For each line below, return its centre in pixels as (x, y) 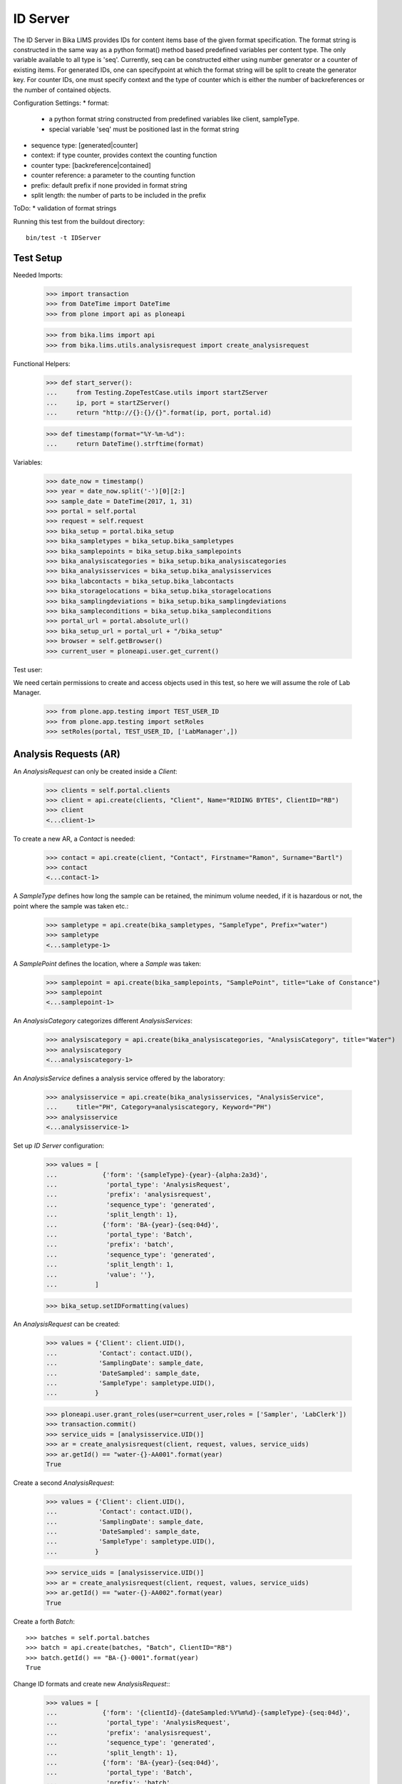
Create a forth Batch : (44, 1621)
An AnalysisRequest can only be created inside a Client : (95, 771)
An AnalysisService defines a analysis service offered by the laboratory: (119, 1078)
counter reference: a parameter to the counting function (113, 176)
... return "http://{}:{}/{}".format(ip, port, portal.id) (159, 412)
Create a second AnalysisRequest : (64, 1483)
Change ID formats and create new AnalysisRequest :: (92, 1683)
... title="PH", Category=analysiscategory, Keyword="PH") (159, 1107)
